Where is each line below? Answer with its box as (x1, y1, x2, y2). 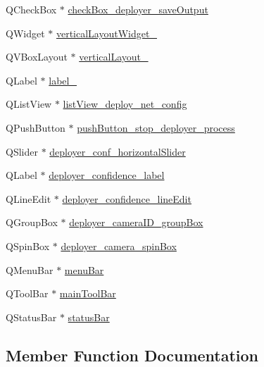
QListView (6, 97, 52, 111)
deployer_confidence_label (49, 168, 165, 182)
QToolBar (6, 286, 49, 301)
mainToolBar (59, 286, 116, 301)
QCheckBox (6, 2, 57, 16)
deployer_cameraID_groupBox (69, 215, 203, 230)
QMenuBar (6, 262, 54, 277)
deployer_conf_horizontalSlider (49, 144, 186, 158)
